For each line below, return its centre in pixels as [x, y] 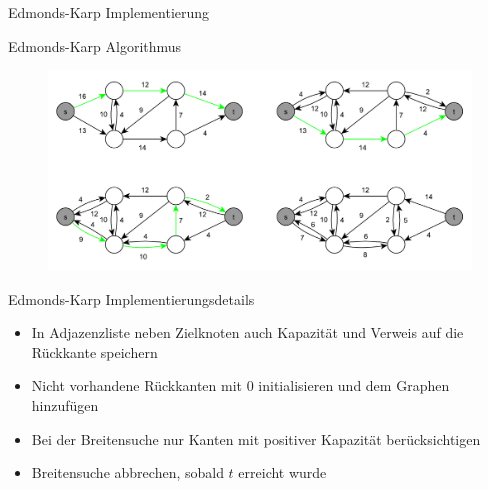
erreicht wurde [282, 472]
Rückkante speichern [94, 351]
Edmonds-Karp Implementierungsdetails [131, 298]
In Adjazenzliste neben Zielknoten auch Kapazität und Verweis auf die [247, 332]
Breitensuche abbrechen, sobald [127, 472]
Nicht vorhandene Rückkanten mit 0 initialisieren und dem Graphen [240, 385]
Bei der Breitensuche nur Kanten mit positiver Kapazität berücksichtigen [256, 438]
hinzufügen [65, 404]
